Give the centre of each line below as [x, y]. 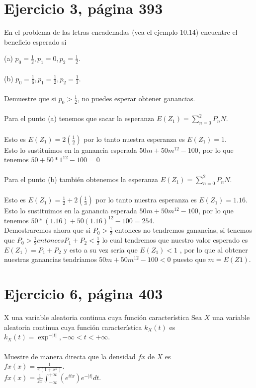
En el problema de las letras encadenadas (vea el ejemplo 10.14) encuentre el [121, 32]
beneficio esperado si [35, 41]
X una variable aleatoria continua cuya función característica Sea [103, 317]
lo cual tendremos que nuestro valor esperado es [175, 240]
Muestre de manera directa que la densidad [70, 356]
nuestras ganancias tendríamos [50, 259]
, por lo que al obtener [214, 249]
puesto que [189, 259]
